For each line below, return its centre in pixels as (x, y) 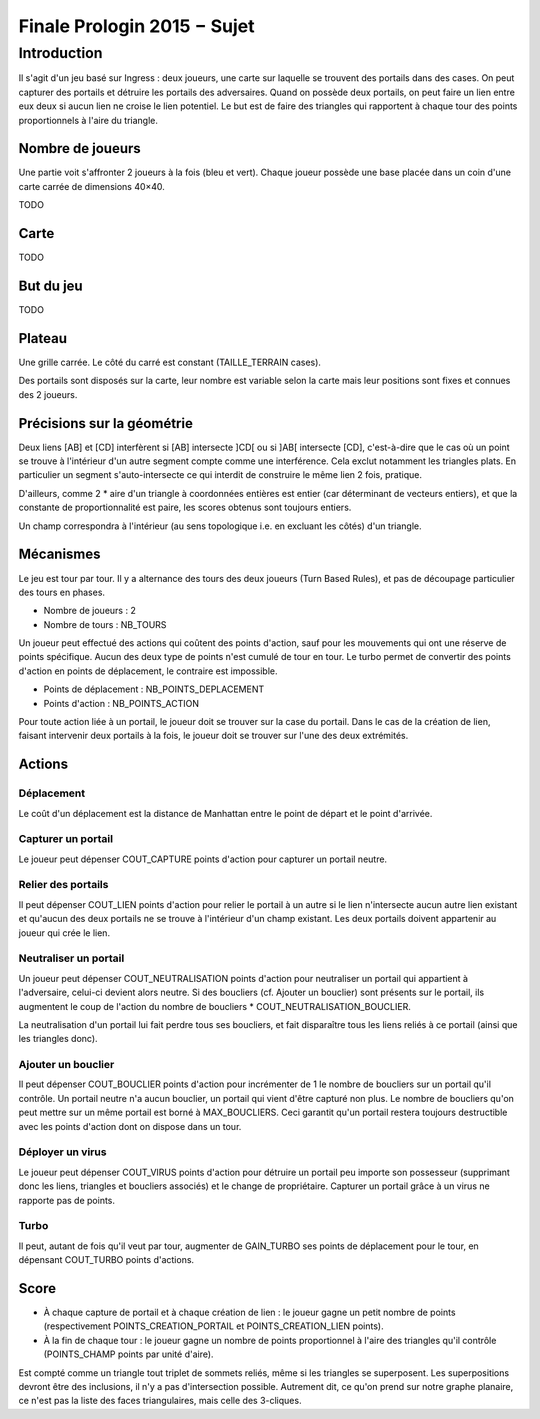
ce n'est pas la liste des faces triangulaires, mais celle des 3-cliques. (160, 1401)
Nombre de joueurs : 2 (90, 611)
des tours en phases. (61, 592)
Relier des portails (63, 885)
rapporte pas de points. (66, 1200)
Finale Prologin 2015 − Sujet (136, 26)
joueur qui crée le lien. (64, 932)
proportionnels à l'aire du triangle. (88, 120)
